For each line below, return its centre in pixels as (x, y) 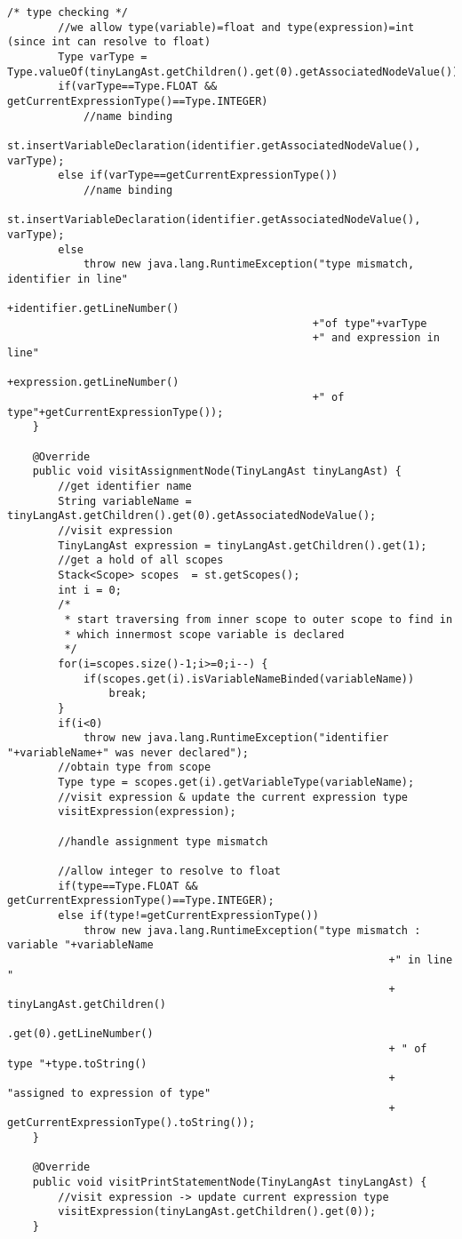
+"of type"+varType (370, 323)
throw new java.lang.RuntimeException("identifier (236, 738)
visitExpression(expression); (147, 812)
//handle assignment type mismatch (163, 841)
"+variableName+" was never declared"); (128, 752)
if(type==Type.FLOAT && (128, 886)
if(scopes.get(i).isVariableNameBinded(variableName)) (249, 679)
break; (128, 694)
